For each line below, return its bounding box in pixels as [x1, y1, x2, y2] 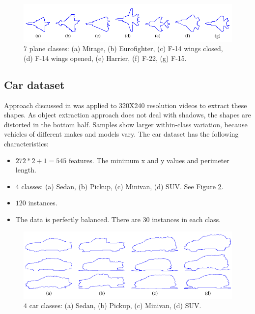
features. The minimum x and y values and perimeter [68, 155, 229, 165]
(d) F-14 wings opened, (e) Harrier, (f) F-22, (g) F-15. [24, 53, 187, 63]
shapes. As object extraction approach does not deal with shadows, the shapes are [4, 110, 251, 120]
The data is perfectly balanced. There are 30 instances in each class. [15, 214, 221, 225]
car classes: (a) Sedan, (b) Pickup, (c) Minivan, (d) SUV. [29, 300, 201, 311]
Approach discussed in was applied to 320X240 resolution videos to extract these [4, 100, 247, 110]
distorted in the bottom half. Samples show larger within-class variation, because [4, 119, 248, 129]
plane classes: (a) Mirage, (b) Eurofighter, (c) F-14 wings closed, [29, 43, 223, 54]
